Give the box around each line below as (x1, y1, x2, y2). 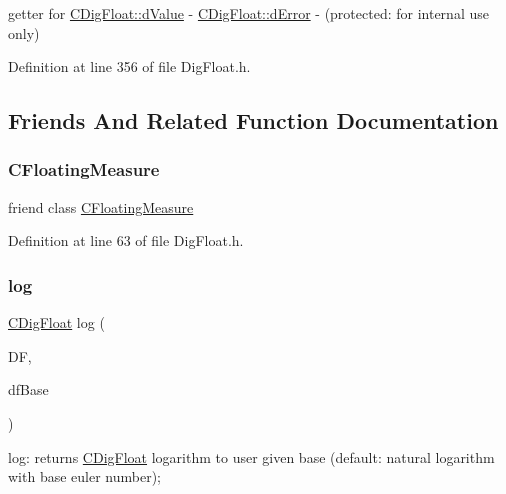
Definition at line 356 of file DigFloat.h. (8, 56, 251, 77)
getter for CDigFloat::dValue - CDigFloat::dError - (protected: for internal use (8, 3, 489, 23)
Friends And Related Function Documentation (8, 105, 499, 136)
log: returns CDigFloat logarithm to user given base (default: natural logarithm (8, 446, 495, 467)
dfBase (8, 379, 49, 400)
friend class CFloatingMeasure (8, 196, 194, 217)
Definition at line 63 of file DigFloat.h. (8, 230, 244, 251)
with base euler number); (8, 466, 161, 487)
